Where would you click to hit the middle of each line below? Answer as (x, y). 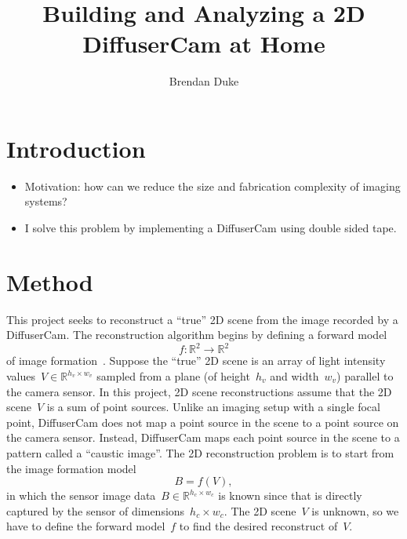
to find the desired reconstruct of (258, 526)
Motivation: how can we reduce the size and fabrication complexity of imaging (213, 186)
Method (50, 281)
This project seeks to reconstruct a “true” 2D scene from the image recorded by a (202, 319)
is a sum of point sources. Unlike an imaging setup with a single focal (213, 407)
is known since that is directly (290, 495)
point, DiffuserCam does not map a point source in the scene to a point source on (203, 422)
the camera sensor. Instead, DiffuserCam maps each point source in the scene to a (203, 437)
